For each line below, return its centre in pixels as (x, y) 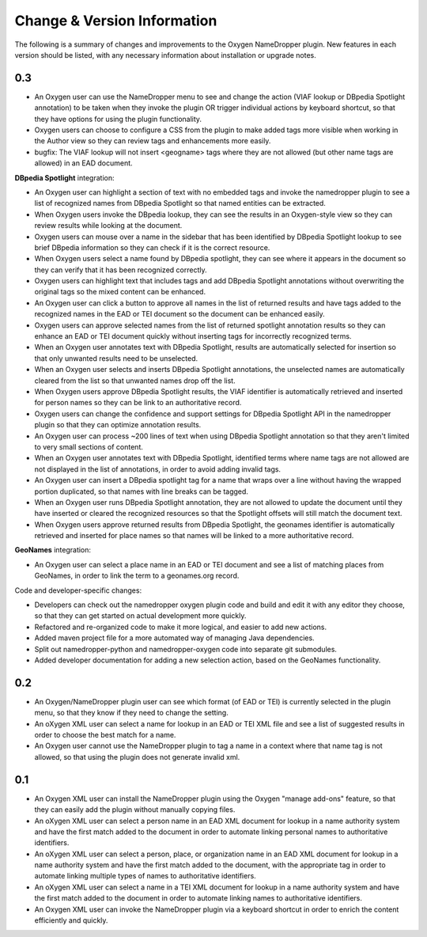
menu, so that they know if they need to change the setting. (131, 713)
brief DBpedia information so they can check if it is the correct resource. (152, 247)
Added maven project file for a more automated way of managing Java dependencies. (175, 638)
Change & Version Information (116, 21)
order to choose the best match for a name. (105, 735)
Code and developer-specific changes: (78, 590)
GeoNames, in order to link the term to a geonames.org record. (137, 576)
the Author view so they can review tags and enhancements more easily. (153, 141)
